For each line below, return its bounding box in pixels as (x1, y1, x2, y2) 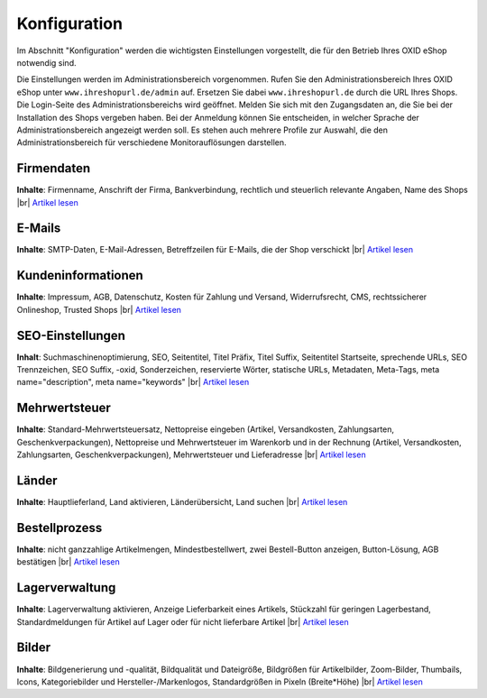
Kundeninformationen (16, 268, 143, 283)
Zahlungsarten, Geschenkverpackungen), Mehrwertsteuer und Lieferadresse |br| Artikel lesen (16, 449, 366, 460)
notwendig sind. (16, 57, 77, 68)
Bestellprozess (16, 519, 103, 536)
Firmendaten (16, 161, 90, 176)
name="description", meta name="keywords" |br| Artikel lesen (16, 377, 250, 388)
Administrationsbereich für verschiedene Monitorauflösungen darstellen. (16, 137, 287, 148)
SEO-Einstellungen (16, 327, 126, 343)
